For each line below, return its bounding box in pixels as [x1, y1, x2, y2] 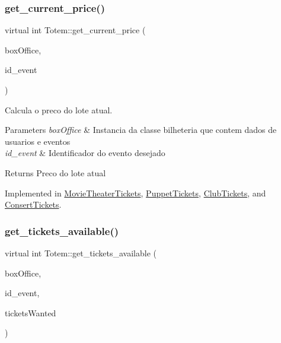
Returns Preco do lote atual [5, 166, 106, 179]
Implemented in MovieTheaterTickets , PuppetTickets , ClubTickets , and [5, 186, 266, 199]
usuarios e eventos [5, 135, 71, 147]
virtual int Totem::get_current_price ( [5, 24, 146, 36]
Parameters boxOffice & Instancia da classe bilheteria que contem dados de [5, 123, 277, 136]
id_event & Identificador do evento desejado [5, 147, 165, 159]
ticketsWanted [5, 306, 56, 319]
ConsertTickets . [5, 198, 62, 211]
